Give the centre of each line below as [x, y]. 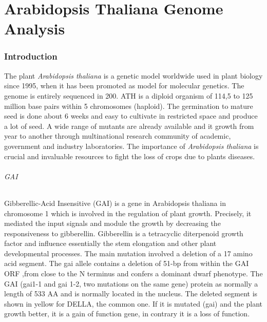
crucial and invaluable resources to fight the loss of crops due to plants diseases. [130, 156]
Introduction [31, 56]
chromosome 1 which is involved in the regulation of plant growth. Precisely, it [128, 213]
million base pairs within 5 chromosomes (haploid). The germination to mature [129, 106]
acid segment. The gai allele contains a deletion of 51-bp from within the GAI [127, 263]
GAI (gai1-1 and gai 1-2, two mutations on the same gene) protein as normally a [131, 283]
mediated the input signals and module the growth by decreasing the [112, 223]
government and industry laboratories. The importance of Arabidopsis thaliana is [131, 146]
